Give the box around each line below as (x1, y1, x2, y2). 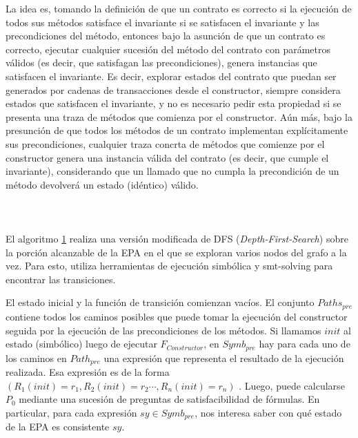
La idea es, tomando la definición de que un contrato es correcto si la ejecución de (6, 1, 352, 15)
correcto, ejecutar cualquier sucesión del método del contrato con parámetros (6, 41, 331, 56)
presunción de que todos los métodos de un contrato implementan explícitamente (6, 123, 348, 137)
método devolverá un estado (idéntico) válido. (6, 177, 199, 191)
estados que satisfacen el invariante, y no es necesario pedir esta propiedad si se (6, 96, 341, 111)
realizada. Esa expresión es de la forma (6, 365, 170, 379)
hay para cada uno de (259, 336, 350, 351)
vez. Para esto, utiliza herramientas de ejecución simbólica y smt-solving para (6, 258, 333, 273)
